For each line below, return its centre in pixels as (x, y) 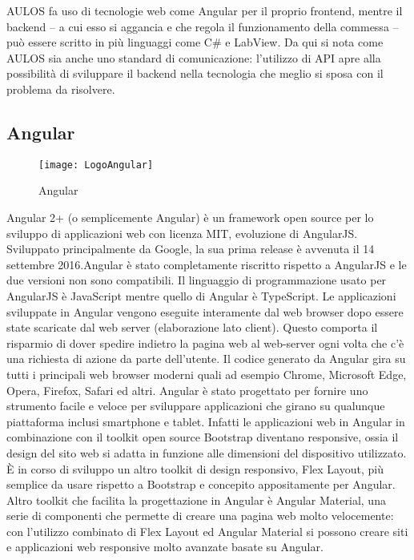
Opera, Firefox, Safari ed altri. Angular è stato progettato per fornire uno (187, 390)
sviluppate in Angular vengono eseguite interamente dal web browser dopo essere (205, 311)
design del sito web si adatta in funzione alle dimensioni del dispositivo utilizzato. (207, 452)
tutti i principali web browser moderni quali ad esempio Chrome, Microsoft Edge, (207, 374)
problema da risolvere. (61, 89)
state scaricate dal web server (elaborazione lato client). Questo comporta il (192, 327)
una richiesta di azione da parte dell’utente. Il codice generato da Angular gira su (206, 359)
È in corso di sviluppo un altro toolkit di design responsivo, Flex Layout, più (195, 468)
